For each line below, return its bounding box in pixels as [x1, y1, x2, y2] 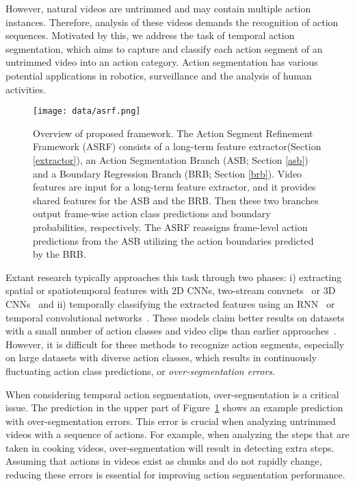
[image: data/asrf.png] [33, 106, 141, 117]
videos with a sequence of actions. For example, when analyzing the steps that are [5, 427, 350, 441]
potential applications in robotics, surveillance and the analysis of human [5, 68, 312, 82]
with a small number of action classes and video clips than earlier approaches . [5, 324, 337, 338]
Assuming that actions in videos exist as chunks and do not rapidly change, [5, 454, 322, 468]
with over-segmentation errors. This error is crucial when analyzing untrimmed [5, 413, 336, 428]
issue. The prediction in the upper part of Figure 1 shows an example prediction [5, 400, 343, 415]
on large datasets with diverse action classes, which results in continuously [5, 350, 317, 365]
